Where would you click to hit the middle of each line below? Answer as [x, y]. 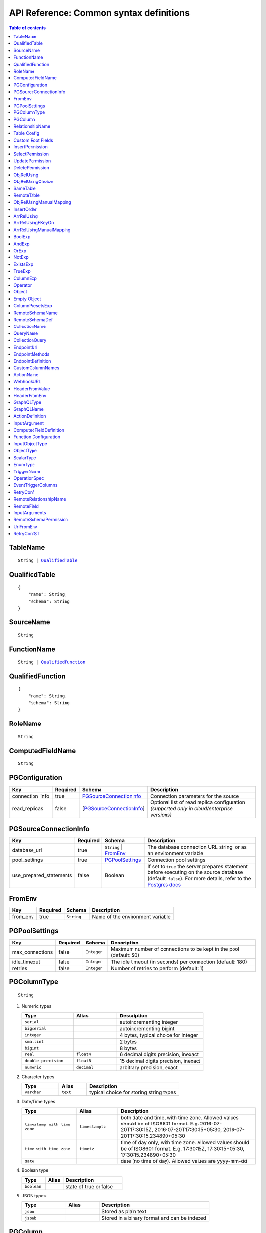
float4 [84, 1054]
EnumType [24, 465]
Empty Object [27, 299]
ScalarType [25, 457]
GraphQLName [29, 409]
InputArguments [30, 512]
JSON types [34, 1196]
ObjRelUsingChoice [33, 181]
